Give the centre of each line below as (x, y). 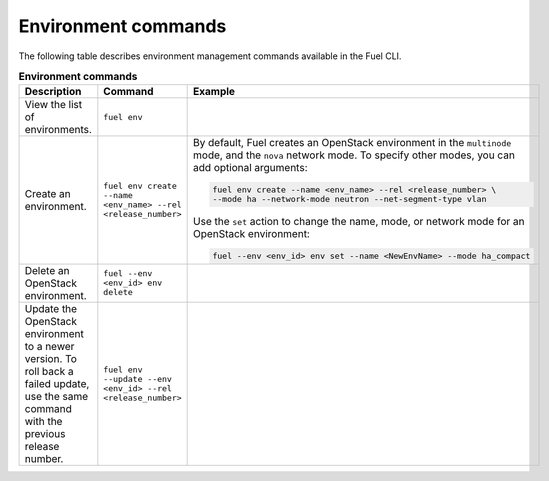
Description (53, 92)
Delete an (47, 270)
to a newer (49, 346)
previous (45, 433)
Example (214, 92)
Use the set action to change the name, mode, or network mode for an (359, 222)
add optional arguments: (250, 168)
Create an (47, 194)
